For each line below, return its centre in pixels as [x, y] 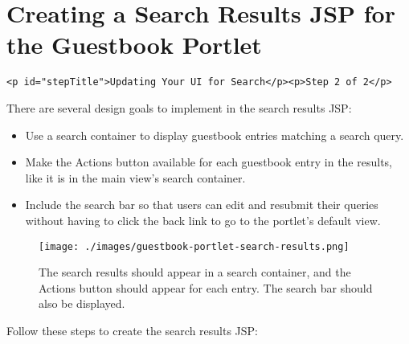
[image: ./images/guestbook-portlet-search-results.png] [194, 246]
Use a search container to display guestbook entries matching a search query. [215, 135]
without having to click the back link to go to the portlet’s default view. [203, 220]
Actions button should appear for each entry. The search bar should [206, 287]
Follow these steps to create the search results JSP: [132, 330]
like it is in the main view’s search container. [135, 177]
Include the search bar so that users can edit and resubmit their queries [202, 205]
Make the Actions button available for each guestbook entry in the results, [209, 162]
